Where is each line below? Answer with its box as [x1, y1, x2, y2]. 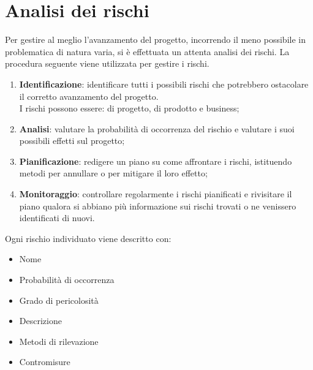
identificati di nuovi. [19, 211, 95, 224]
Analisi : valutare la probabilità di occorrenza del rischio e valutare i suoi [19, 122, 295, 135]
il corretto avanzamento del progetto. [19, 89, 159, 102]
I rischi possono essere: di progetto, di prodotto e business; [19, 102, 239, 115]
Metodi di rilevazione [19, 334, 99, 347]
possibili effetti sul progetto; [19, 134, 125, 147]
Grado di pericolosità [19, 293, 99, 306]
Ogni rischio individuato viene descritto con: [5, 232, 172, 244]
